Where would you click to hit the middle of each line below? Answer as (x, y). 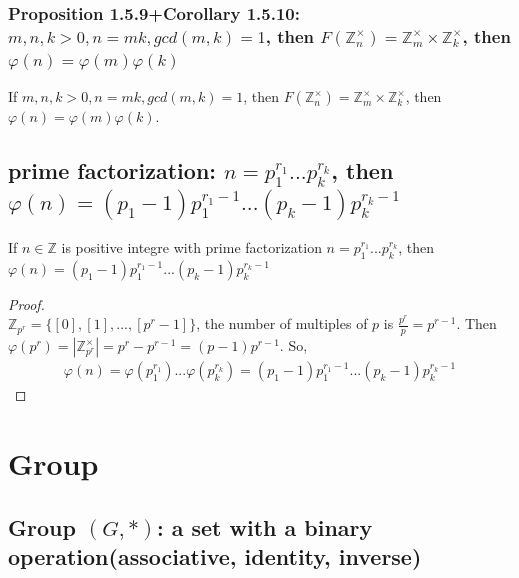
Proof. (26, 303)
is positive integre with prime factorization (191, 246)
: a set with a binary (264, 526)
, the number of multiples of (282, 323)
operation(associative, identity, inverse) (215, 555)
